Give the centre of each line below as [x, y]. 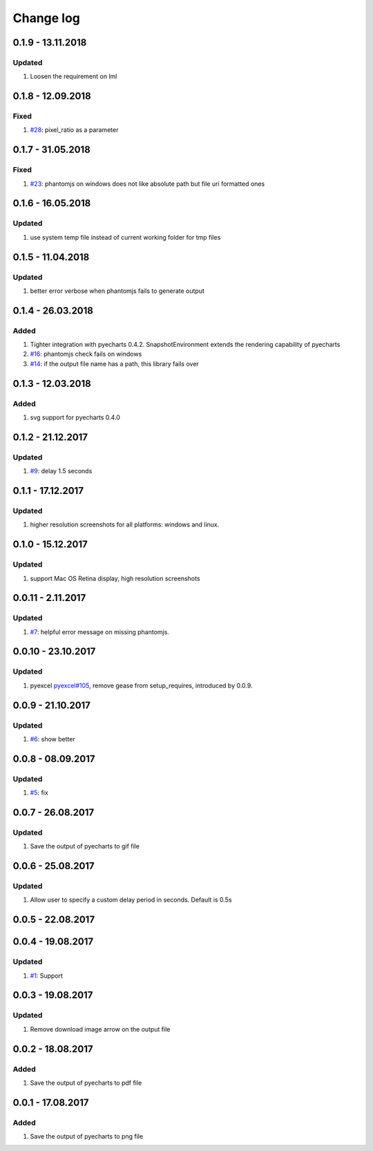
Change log [47, 18]
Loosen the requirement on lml [74, 77]
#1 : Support [47, 976]
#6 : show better [52, 739]
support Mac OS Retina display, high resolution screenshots [115, 578]
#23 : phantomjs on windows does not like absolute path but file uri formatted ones [147, 184]
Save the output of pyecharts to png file [87, 1136]
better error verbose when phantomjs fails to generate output [117, 291]
